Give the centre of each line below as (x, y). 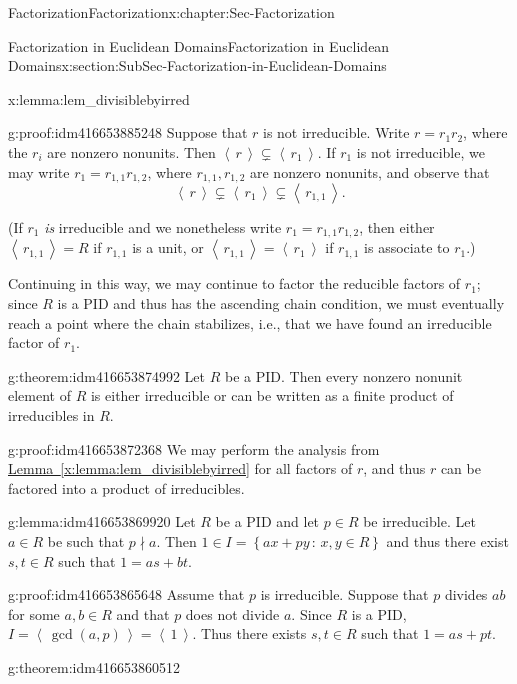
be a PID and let (267, 521)
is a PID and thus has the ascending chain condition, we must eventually (281, 303)
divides (466, 594)
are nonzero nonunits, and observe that (369, 171)
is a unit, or (168, 247)
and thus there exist (447, 541)
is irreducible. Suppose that (344, 594)
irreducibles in (51, 415)
